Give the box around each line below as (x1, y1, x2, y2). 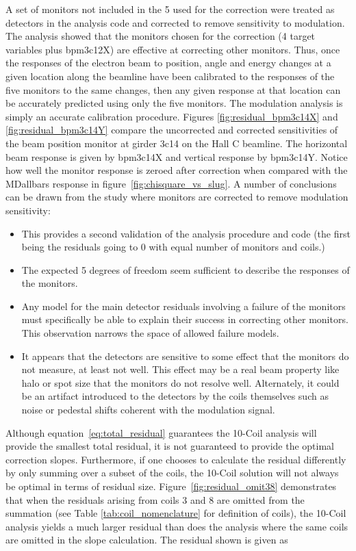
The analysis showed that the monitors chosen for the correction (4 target (5, 29, 316, 43)
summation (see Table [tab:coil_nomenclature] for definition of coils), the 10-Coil (5, 506, 346, 520)
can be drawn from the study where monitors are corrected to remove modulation (5, 190, 348, 204)
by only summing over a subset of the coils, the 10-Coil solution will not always (5, 465, 339, 480)
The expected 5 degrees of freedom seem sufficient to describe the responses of (21, 262, 350, 277)
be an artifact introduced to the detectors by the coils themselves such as (21, 389, 329, 403)
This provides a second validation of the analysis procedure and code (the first (21, 226, 351, 240)
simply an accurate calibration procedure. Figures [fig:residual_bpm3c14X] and (5, 109, 338, 123)
